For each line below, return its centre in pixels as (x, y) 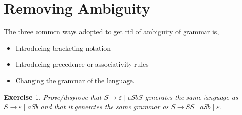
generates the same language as (191, 97)
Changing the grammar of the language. (75, 80)
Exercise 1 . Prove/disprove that (53, 97)
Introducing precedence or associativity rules (82, 64)
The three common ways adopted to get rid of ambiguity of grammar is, (112, 31)
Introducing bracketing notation (63, 48)
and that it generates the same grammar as (105, 106)
